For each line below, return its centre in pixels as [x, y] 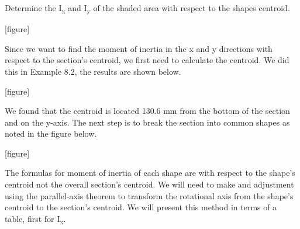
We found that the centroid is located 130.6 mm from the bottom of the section [147, 111]
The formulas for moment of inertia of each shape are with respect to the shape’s [150, 173]
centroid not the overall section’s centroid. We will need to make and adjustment [149, 184]
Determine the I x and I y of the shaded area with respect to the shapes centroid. [147, 8]
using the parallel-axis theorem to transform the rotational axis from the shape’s [149, 195]
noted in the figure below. [51, 133]
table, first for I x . [35, 219]
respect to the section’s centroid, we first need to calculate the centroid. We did [147, 60]
